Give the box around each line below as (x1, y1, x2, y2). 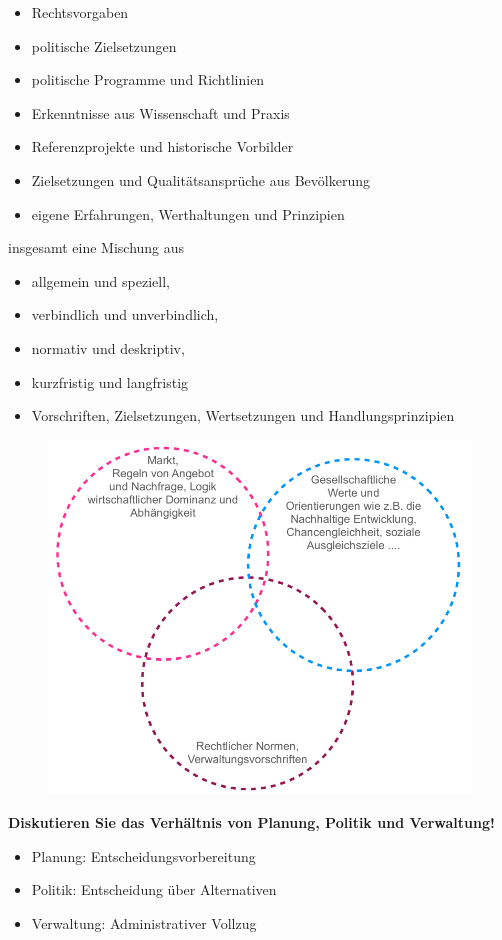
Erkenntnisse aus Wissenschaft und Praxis (31, 102, 290, 123)
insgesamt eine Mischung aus (8, 237, 185, 258)
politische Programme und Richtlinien (31, 69, 265, 90)
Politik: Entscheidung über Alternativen (31, 879, 277, 900)
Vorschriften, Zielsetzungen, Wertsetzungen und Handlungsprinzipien (31, 405, 455, 426)
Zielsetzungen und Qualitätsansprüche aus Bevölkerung (31, 169, 370, 190)
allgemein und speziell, (31, 270, 170, 291)
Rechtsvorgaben (31, 2, 129, 22)
